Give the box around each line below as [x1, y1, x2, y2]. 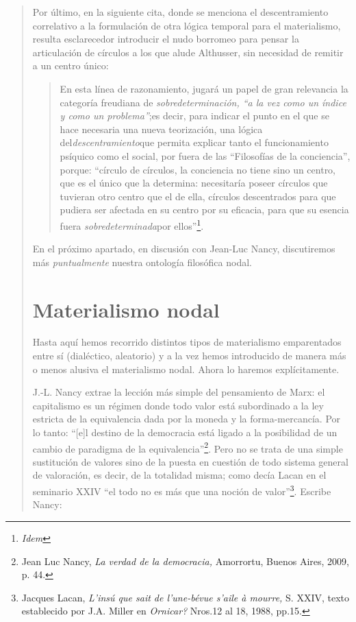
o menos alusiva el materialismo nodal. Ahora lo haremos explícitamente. [32, 361, 340, 376]
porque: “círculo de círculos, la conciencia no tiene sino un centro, [60, 162, 336, 176]
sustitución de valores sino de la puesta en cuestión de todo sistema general [32, 454, 348, 468]
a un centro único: [32, 58, 109, 73]
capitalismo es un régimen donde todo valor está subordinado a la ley [32, 398, 324, 412]
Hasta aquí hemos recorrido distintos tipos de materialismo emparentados [32, 335, 342, 349]
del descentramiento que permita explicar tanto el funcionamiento [60, 135, 329, 149]
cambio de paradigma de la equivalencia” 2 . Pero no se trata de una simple [32, 439, 343, 455]
